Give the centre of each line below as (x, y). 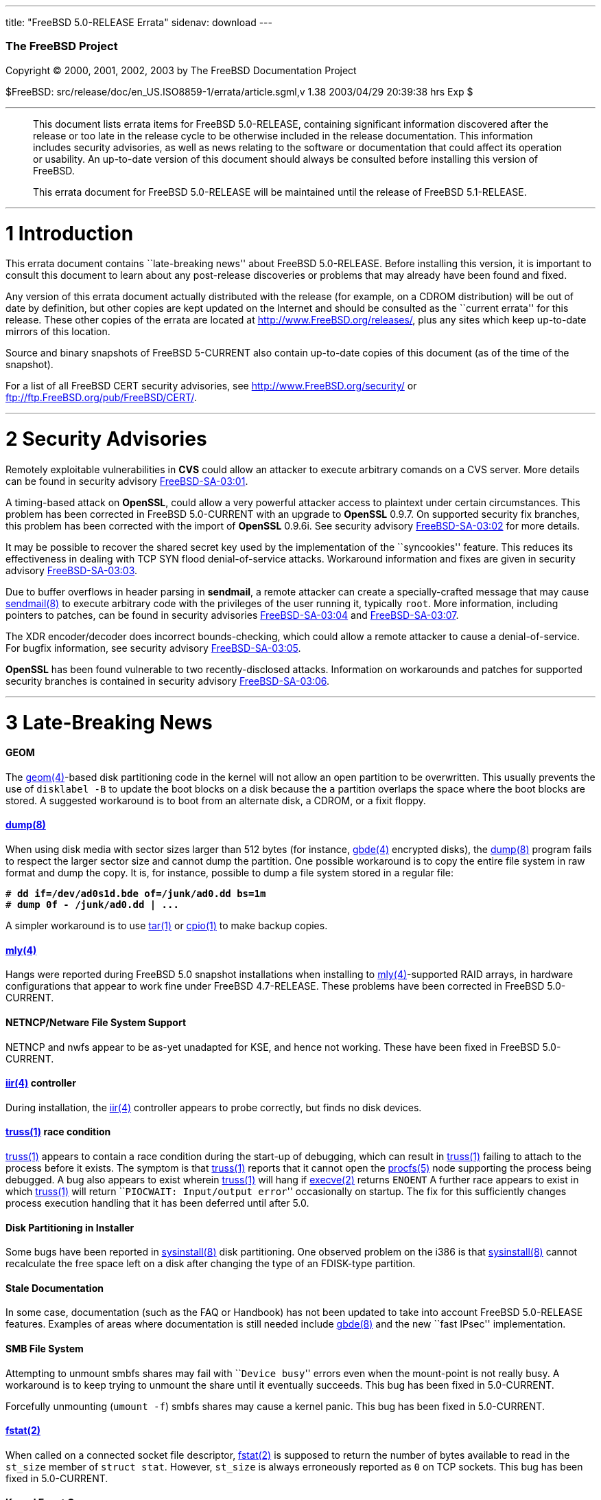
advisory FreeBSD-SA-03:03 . (72, 570)
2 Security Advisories (106, 439)
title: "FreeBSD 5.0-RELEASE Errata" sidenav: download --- (139, 22)
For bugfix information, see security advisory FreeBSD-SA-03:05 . (153, 648)
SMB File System (45, 1349)
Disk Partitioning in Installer (70, 1227)
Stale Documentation (55, 1288)
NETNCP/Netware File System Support (96, 1022)
